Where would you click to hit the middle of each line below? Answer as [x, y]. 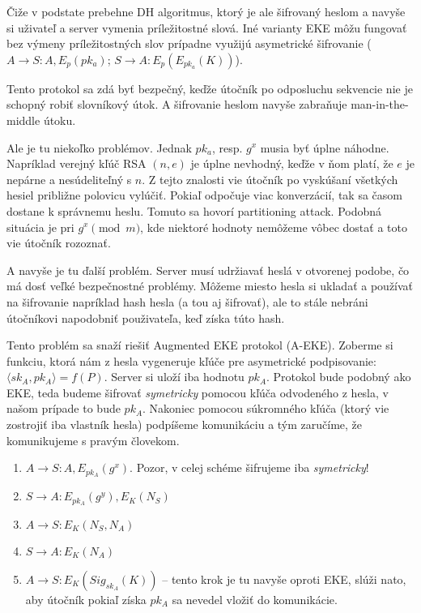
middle [23, 120]
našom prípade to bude [64, 408]
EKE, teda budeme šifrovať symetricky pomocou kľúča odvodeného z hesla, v [198, 392]
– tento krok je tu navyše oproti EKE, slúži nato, [284, 579]
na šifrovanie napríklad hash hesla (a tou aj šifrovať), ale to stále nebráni [187, 301]
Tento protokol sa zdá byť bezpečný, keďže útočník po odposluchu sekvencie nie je [210, 88]
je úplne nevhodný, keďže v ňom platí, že [292, 163]
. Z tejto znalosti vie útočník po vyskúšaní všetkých [270, 179]
